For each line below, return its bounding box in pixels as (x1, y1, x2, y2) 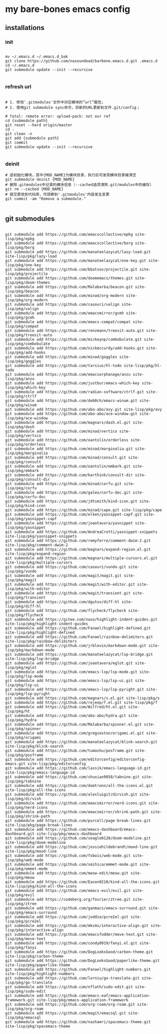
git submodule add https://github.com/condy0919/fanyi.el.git (5, 941, 137, 946)
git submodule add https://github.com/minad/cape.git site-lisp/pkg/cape (5, 507, 162, 513)
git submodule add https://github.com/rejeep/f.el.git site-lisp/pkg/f (5, 700, 157, 705)
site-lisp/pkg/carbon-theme (5, 954, 64, 959)
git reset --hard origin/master (5, 122, 72, 128)
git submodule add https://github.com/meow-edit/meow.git (5, 871, 128, 876)
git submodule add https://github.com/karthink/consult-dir (5, 472, 133, 478)
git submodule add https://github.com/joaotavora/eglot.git (5, 661, 133, 666)
